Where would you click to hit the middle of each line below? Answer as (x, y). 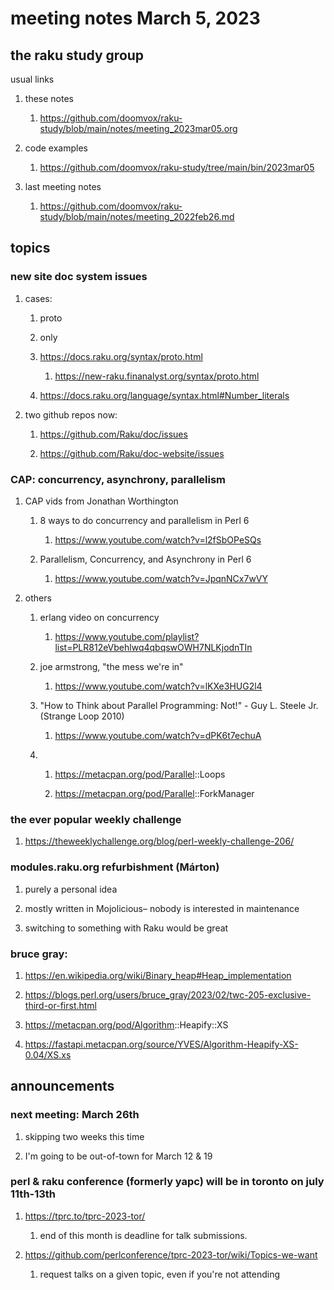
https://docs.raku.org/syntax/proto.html (121, 356)
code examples (56, 148)
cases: (38, 298)
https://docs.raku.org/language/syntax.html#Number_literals (164, 395)
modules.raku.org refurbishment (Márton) (115, 867)
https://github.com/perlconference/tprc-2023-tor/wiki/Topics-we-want (171, 1254)
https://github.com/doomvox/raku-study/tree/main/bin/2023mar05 (177, 167)
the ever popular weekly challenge (96, 819)
